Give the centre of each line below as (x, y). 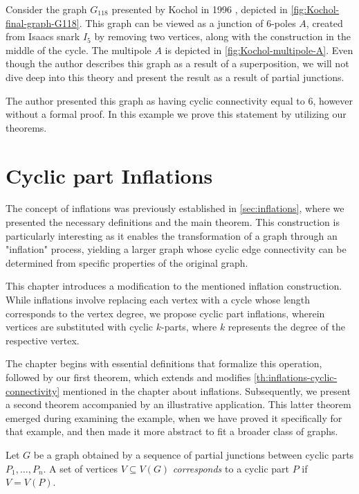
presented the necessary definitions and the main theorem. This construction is (173, 222)
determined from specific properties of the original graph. (127, 262)
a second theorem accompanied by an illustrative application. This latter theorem (178, 404)
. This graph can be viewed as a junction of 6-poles (187, 23)
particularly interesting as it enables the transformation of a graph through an (172, 235)
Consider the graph (46, 9)
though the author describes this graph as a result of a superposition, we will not (177, 63)
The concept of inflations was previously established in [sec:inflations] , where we (175, 208)
